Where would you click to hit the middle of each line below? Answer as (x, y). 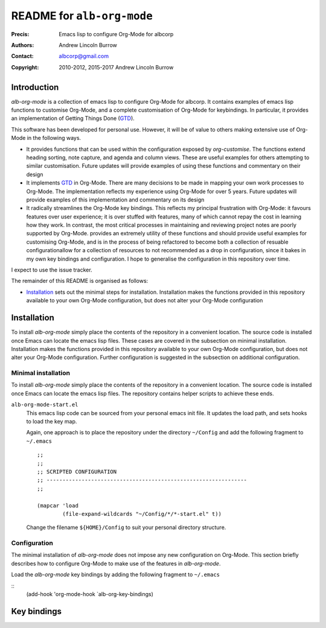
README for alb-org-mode (82, 16)
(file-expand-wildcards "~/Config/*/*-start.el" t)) (142, 514)
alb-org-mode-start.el (45, 405)
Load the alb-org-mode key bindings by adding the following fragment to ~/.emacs (116, 575)
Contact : (23, 56)
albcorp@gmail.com (84, 56)
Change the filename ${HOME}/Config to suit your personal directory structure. (126, 527)
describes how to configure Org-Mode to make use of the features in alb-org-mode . (116, 563)
